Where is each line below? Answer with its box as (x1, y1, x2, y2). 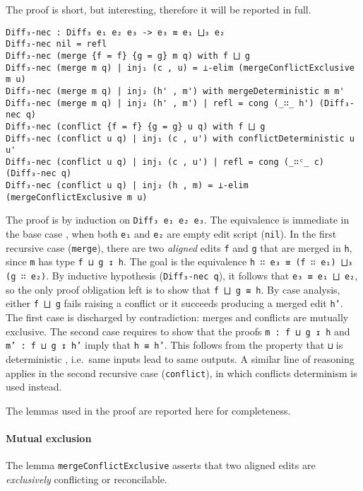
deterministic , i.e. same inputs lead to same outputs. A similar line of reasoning (6, 351, 355, 366)
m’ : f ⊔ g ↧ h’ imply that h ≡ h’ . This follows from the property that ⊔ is (6, 337, 343, 352)
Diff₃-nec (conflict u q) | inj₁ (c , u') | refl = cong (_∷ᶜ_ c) (6, 156, 325, 167)
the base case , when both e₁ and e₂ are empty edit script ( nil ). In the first (6, 226, 337, 241)
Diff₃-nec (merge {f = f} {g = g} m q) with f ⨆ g (6, 50, 250, 61)
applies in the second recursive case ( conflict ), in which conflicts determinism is (6, 365, 357, 380)
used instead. (6, 379, 62, 394)
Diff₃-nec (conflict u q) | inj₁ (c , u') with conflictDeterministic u (6, 133, 355, 144)
